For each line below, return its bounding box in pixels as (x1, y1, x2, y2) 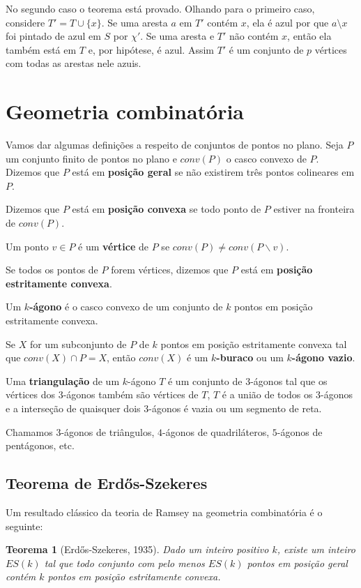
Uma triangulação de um (6, 373, 120, 388)
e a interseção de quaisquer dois (6, 401, 141, 415)
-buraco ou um (216, 350, 284, 365)
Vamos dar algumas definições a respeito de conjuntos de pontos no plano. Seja (6, 137, 344, 152)
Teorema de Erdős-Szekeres (6, 472, 208, 494)
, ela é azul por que (246, 15, 329, 29)
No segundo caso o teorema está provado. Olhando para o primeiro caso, (6, 1, 315, 15)
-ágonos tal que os (250, 373, 328, 388)
